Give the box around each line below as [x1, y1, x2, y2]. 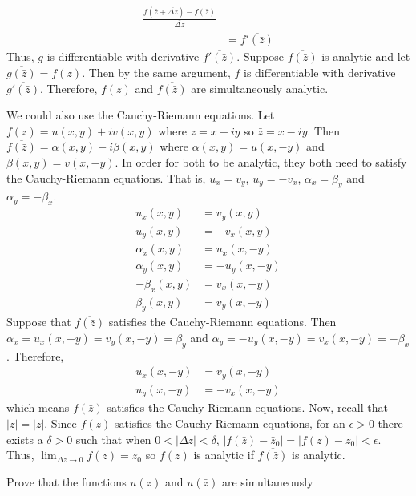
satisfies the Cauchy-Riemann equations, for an [114, 414, 345, 431]
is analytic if [193, 446, 254, 463]
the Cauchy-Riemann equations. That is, [6, 169, 206, 186]
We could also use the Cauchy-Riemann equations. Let [6, 107, 275, 123]
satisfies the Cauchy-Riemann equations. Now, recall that [107, 399, 388, 416]
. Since [44, 414, 77, 431]
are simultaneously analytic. [191, 79, 329, 96]
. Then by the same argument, [82, 64, 231, 81]
